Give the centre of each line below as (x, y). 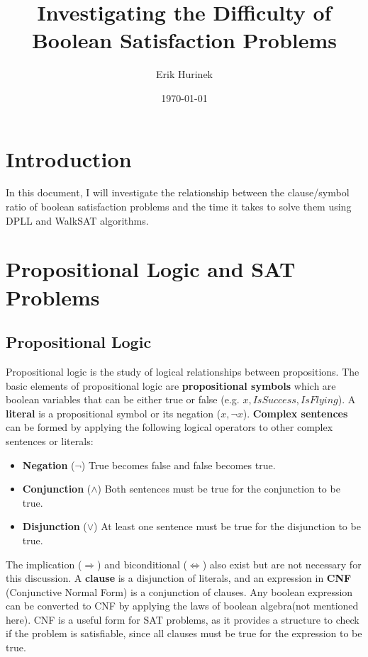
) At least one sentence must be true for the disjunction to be (227, 526)
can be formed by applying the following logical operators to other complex (169, 427)
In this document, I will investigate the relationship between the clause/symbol (178, 192)
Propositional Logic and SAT (151, 269)
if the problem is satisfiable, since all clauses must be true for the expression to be (184, 633)
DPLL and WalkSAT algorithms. (77, 220)
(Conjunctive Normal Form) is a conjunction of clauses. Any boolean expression (179, 591)
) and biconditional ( (142, 564)
